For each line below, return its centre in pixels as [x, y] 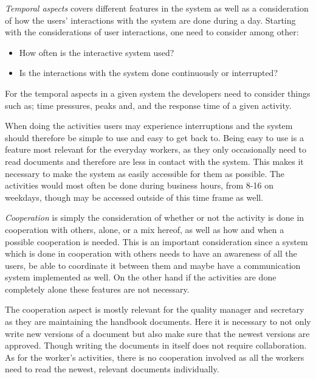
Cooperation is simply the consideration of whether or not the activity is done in [155, 217]
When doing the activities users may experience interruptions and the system [149, 126]
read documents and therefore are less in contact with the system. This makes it [154, 161]
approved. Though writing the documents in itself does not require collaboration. [156, 345]
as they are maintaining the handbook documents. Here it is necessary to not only [158, 322]
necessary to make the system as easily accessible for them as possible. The [145, 173]
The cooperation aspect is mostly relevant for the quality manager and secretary [155, 309]
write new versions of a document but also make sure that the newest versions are [157, 333]
